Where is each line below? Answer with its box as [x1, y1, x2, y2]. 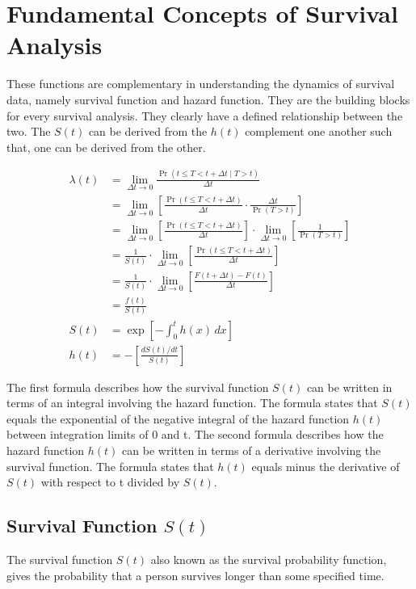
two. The [6, 123, 51, 140]
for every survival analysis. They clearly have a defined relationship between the [6, 107, 403, 124]
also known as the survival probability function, [150, 550, 387, 567]
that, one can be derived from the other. [6, 138, 206, 155]
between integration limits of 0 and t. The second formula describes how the [6, 426, 384, 443]
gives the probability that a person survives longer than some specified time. [6, 566, 384, 583]
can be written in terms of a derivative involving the [122, 441, 381, 458]
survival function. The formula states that [6, 457, 214, 474]
